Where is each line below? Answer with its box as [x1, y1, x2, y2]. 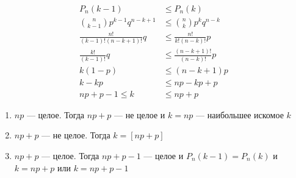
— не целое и [114, 108, 165, 121]
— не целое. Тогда [42, 129, 110, 141]
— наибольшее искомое [196, 108, 284, 121]
